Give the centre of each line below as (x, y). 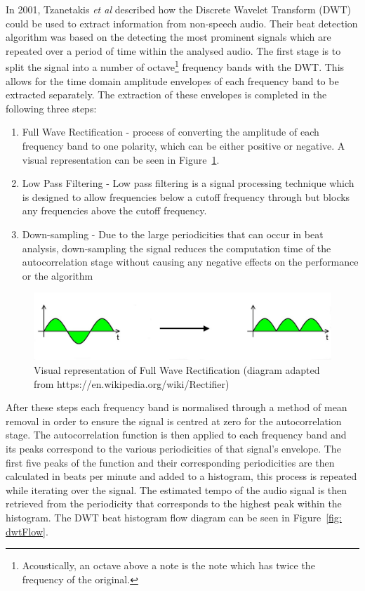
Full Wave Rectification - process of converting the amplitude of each (171, 132)
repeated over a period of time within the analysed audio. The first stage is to (173, 50)
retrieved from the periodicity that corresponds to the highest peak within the (174, 504)
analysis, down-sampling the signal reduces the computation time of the (177, 248)
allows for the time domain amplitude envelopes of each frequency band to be (172, 80)
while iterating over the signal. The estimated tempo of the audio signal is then (177, 489)
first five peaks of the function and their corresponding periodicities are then (170, 462)
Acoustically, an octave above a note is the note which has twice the (168, 565)
